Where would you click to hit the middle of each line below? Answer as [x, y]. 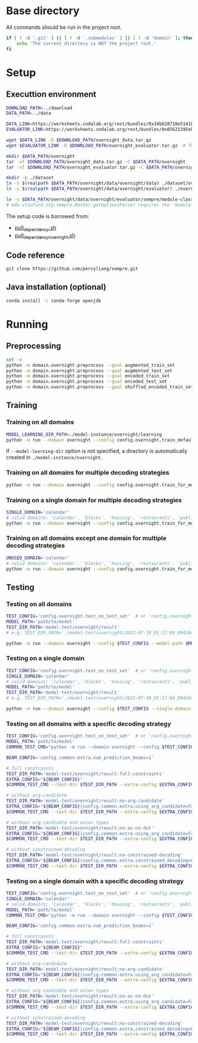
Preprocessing [34, 346]
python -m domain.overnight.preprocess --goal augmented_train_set [91, 365]
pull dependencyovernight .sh [45, 236]
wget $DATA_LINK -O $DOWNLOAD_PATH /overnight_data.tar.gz [79, 140]
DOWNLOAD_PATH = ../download [39, 108]
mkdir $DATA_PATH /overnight [41, 156]
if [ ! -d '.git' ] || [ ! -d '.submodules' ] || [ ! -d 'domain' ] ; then [100, 38]
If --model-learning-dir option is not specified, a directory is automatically [97, 451]
